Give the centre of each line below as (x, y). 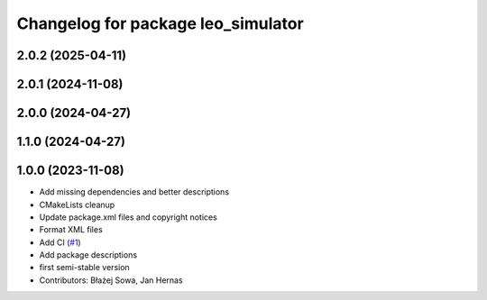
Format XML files (71, 230)
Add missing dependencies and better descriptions (134, 192)
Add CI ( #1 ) (60, 242)
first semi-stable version (84, 268)
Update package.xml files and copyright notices (129, 217)
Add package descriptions (88, 255)
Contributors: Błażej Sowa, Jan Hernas (111, 280)
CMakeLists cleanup (77, 205)
